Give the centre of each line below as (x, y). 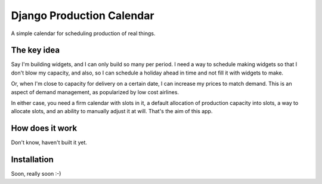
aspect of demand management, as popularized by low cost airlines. (95, 92)
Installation (32, 160)
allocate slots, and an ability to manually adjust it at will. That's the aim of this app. (112, 111)
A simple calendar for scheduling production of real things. (83, 33)
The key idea (35, 50)
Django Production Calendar (83, 15)
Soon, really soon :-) (36, 174)
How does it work (44, 128)
